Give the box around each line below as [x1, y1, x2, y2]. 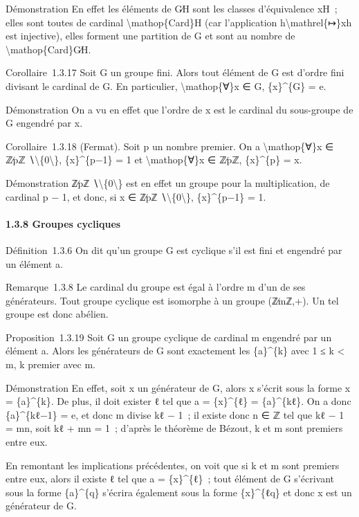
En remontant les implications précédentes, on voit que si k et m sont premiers [6, 457, 340, 472]
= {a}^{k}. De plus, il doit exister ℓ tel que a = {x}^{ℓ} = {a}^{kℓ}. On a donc [6, 394, 351, 408]
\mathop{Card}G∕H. [6, 42, 91, 56]
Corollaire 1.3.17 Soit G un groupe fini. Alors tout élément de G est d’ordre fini [6, 65, 344, 80]
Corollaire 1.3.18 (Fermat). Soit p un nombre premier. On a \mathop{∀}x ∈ [6, 138, 334, 153]
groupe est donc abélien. [6, 307, 109, 321]
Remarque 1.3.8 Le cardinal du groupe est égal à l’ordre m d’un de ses [6, 280, 306, 294]
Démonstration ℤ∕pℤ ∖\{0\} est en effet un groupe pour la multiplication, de [6, 175, 330, 190]
